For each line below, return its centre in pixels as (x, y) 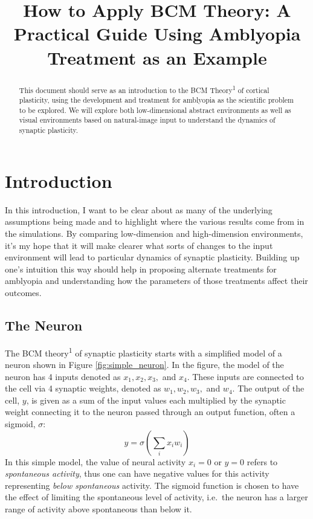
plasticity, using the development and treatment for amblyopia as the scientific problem (156, 100)
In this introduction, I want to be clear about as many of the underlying (139, 209)
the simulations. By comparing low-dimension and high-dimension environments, (154, 233)
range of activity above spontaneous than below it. (98, 508)
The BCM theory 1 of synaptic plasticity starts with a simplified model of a (144, 352)
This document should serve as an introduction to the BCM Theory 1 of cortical (144, 89)
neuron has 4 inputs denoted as (63, 376)
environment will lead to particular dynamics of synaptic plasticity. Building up (152, 257)
